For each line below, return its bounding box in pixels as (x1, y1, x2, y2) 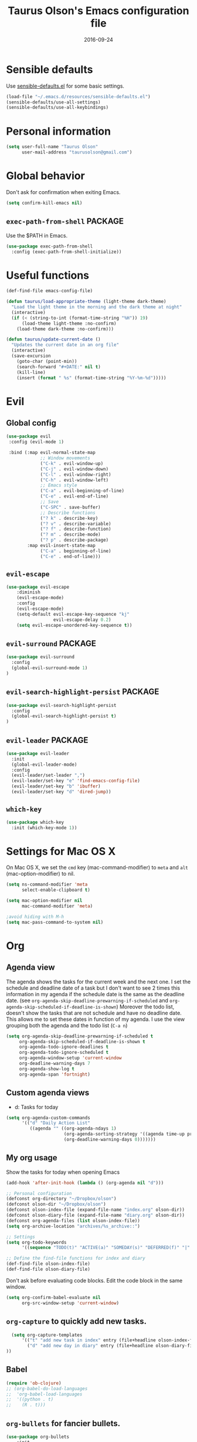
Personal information (6, 125, 111, 138)
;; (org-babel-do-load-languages (6, 1386, 88, 1391)
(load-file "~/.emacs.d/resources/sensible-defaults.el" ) (6, 94, 151, 99)
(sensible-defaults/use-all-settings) (6, 99, 101, 105)
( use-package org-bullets (6, 1434, 69, 1440)
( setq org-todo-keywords (6, 1239, 67, 1245)
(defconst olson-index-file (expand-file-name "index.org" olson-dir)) (6, 1207, 185, 1213)
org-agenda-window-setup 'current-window (19, 1055, 122, 1061)
